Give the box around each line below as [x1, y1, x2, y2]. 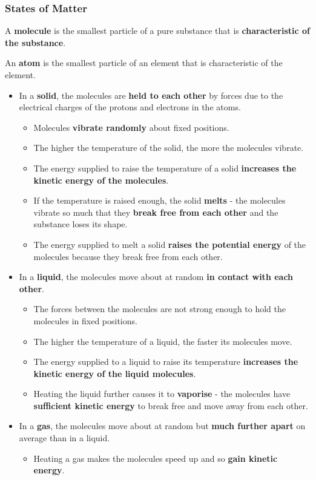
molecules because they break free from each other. [33, 250, 223, 262]
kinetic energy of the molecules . [33, 173, 169, 186]
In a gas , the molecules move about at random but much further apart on [19, 419, 306, 432]
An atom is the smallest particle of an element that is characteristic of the [5, 56, 283, 69]
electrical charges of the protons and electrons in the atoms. [19, 101, 241, 113]
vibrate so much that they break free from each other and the [33, 205, 278, 218]
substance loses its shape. [33, 218, 128, 230]
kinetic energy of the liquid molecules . [33, 367, 196, 379]
